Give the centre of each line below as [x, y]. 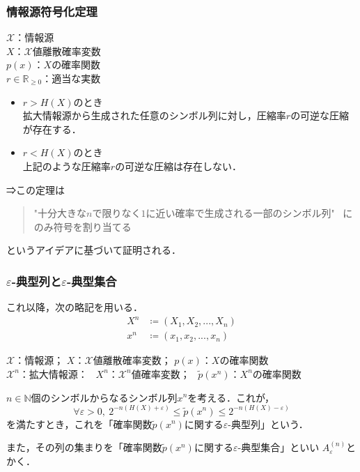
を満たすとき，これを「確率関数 [79, 424]
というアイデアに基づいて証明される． [94, 250]
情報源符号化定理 [52, 11]
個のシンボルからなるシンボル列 [104, 397]
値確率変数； [161, 373]
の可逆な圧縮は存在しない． [179, 166]
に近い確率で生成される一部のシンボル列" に [249, 213]
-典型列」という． [268, 424]
